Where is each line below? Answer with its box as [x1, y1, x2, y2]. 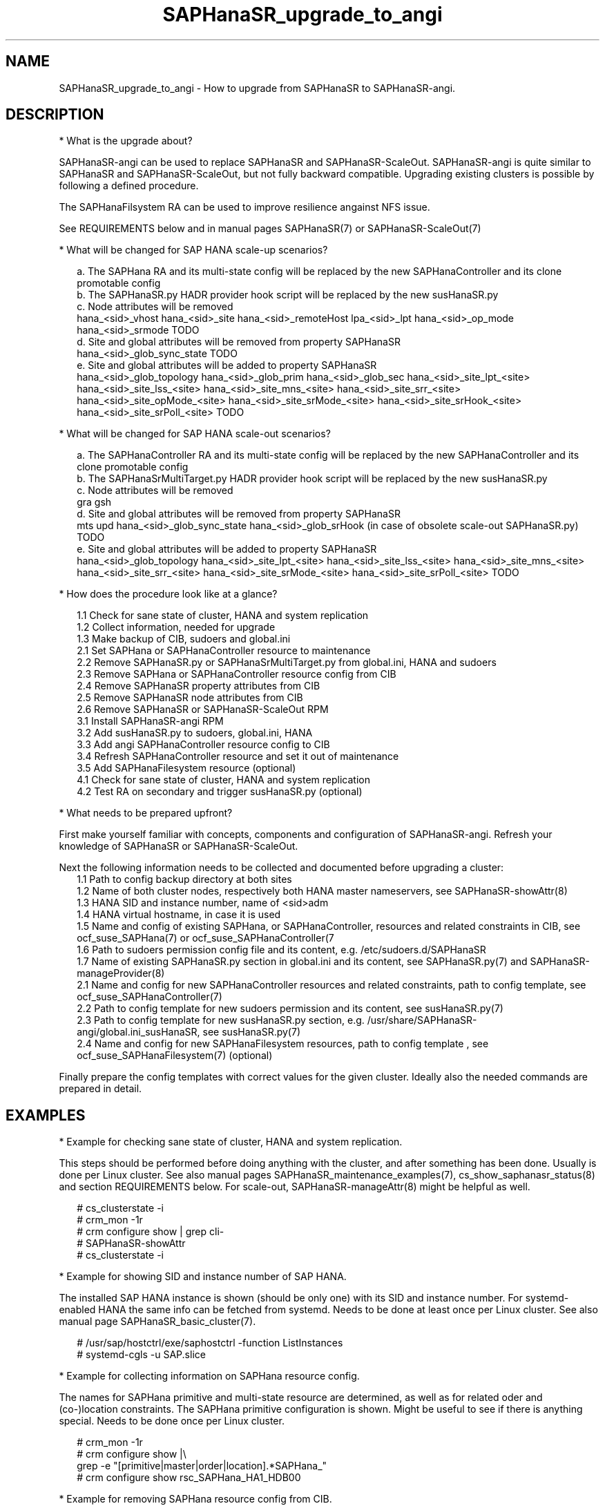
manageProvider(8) [77, 967, 165, 980]
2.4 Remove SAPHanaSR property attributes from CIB [77, 680, 320, 692]
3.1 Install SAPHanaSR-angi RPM [77, 715, 224, 727]
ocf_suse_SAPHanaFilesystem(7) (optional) [77, 1049, 273, 1062]
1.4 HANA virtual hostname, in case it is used [77, 908, 281, 921]
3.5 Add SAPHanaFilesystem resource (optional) [77, 762, 296, 774]
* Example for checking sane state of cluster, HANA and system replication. [59, 1136, 403, 1148]
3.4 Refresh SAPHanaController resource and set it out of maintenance [77, 750, 399, 763]
